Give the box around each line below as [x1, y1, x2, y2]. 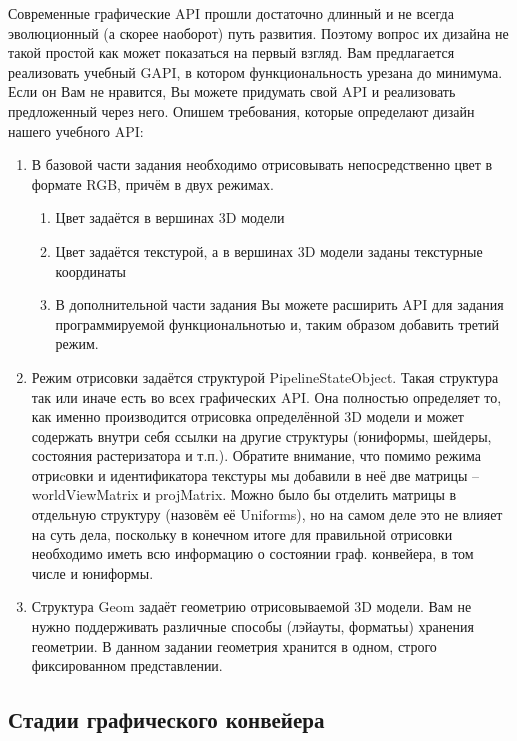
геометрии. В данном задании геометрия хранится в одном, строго [31, 635, 437, 656]
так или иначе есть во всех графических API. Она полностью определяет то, [31, 386, 502, 407]
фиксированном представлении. [31, 655, 223, 676]
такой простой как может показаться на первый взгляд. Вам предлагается [8, 42, 455, 63]
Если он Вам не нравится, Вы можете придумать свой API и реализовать [8, 81, 456, 102]
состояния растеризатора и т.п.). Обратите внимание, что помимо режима [31, 445, 481, 466]
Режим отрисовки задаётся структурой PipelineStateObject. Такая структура [31, 366, 499, 387]
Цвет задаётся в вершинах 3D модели [55, 207, 285, 228]
